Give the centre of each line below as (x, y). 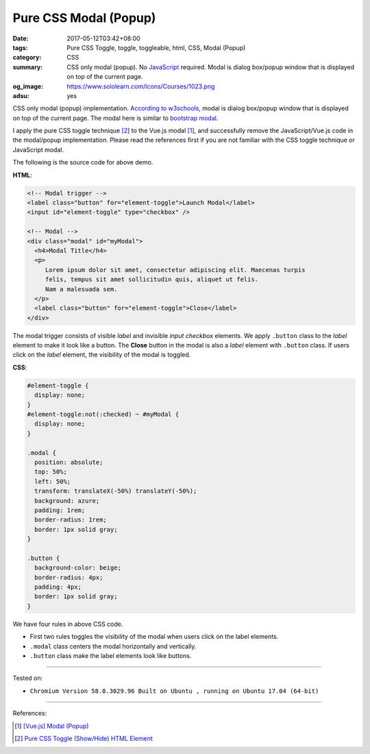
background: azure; (67, 501)
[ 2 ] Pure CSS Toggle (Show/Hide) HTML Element (84, 738)
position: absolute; (69, 462)
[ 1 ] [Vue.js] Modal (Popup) (52, 726)
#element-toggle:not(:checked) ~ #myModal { (103, 414)
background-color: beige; (78, 568)
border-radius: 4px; (69, 577)
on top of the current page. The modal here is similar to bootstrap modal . (115, 118)
